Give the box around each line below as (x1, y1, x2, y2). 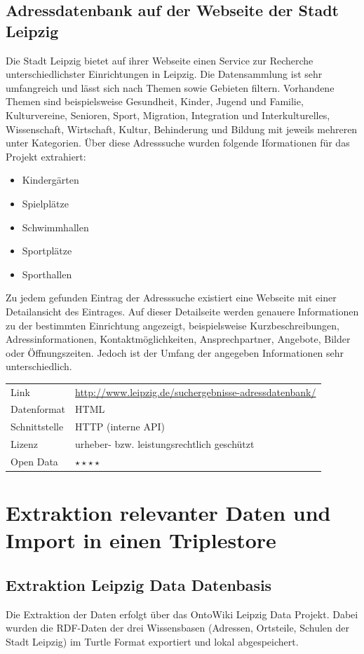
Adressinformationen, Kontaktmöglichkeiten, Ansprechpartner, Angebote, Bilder (6, 332, 351, 346)
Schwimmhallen (22, 219, 89, 234)
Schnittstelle (11, 419, 64, 434)
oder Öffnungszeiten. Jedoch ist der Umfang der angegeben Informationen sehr (6, 345, 344, 360)
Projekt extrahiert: (6, 149, 86, 163)
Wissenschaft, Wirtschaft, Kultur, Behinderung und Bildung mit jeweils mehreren (6, 121, 358, 136)
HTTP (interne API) (75, 419, 166, 434)
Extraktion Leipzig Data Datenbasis (6, 574, 272, 596)
